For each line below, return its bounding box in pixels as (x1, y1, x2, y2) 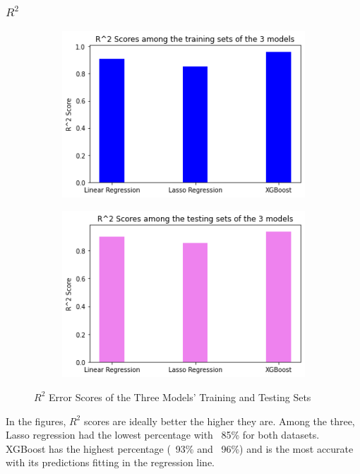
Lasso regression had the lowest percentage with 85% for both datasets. (6, 427, 320, 442)
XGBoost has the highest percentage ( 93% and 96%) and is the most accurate (6, 441, 354, 456)
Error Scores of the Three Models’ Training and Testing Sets (48, 389, 311, 404)
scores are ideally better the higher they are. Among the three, (83, 413, 355, 428)
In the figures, (6, 413, 66, 428)
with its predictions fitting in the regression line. (6, 455, 215, 470)
